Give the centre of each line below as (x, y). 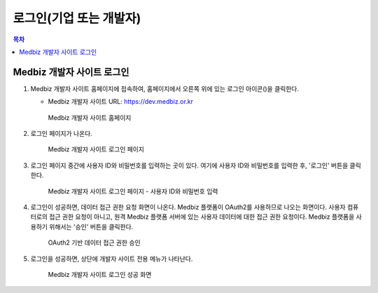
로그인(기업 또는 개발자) (77, 18)
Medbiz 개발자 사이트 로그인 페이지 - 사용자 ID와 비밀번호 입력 (133, 191)
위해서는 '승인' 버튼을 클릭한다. (91, 226)
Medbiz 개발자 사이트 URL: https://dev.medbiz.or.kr (121, 102)
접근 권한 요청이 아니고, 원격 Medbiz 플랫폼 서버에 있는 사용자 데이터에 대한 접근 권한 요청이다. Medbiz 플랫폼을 (202, 217)
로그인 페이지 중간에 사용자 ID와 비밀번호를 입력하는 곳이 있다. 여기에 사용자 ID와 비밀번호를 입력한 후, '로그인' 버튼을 (189, 165)
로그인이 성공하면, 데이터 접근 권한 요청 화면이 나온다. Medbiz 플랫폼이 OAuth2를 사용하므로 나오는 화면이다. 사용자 (188, 207)
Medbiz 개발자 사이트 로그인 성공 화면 (100, 274)
